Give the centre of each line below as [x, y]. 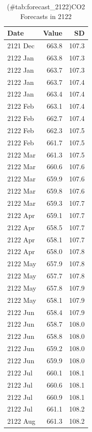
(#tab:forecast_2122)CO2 [46, 6]
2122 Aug [21, 421]
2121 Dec [21, 46]
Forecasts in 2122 [46, 16]
